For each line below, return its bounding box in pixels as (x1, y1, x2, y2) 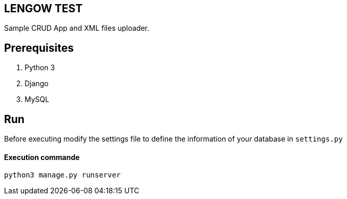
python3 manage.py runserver (4, 171, 121, 180)
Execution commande (4, 152, 80, 162)
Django (25, 79, 49, 88)
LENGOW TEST (4, 2, 83, 15)
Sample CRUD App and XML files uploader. (4, 24, 149, 33)
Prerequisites (4, 41, 74, 54)
